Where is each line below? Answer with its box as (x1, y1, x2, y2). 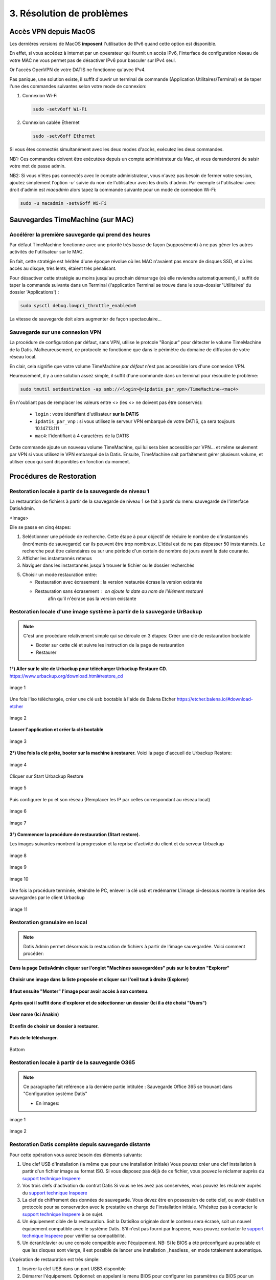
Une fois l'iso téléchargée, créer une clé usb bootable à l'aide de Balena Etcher (9, 696, 176, 702)
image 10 (9, 876, 29, 882)
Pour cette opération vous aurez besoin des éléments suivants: (9, 1151, 143, 1158)
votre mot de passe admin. (9, 163, 66, 169)
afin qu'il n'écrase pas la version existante (48, 595, 136, 602)
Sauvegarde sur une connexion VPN (9, 329, 102, 336)
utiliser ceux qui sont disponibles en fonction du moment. (9, 458, 130, 464)
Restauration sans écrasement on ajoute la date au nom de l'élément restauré (35, 588, 204, 594)
